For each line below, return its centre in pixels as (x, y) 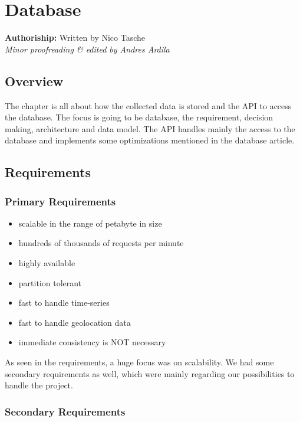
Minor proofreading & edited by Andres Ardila (87, 49)
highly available (47, 263)
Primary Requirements (60, 201)
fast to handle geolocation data (75, 322)
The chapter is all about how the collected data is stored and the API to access (148, 105)
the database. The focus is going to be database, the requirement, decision (139, 117)
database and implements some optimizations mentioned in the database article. (150, 140)
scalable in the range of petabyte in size (90, 223)
